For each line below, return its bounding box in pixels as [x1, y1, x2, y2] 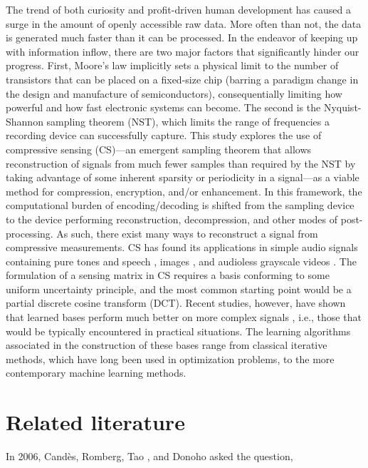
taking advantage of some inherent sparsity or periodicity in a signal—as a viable [6, 170, 359, 185]
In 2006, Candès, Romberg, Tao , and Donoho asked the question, [6, 449, 293, 464]
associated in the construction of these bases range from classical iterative [6, 337, 327, 352]
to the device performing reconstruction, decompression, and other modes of [6, 211, 338, 226]
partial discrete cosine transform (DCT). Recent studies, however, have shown [6, 295, 346, 310]
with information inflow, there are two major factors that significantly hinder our [6, 44, 359, 58]
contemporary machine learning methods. [6, 365, 186, 380]
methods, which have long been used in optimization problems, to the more [6, 351, 335, 366]
